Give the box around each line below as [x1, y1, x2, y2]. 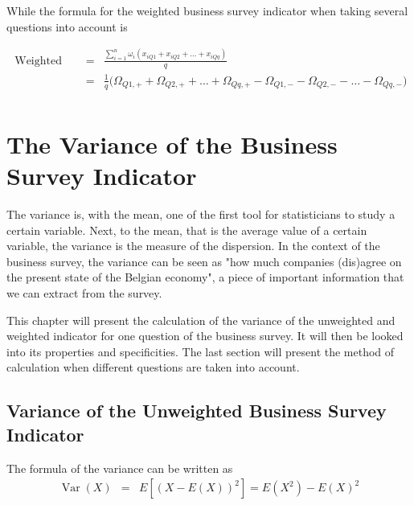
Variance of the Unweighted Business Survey [6, 398, 387, 423]
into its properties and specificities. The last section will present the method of [6, 343, 395, 359]
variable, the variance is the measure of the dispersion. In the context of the [6, 237, 380, 254]
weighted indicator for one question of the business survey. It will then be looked [6, 327, 404, 344]
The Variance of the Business [6, 127, 338, 160]
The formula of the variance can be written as [6, 459, 233, 476]
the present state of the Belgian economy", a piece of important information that [6, 269, 404, 285]
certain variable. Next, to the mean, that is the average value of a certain [6, 221, 367, 238]
